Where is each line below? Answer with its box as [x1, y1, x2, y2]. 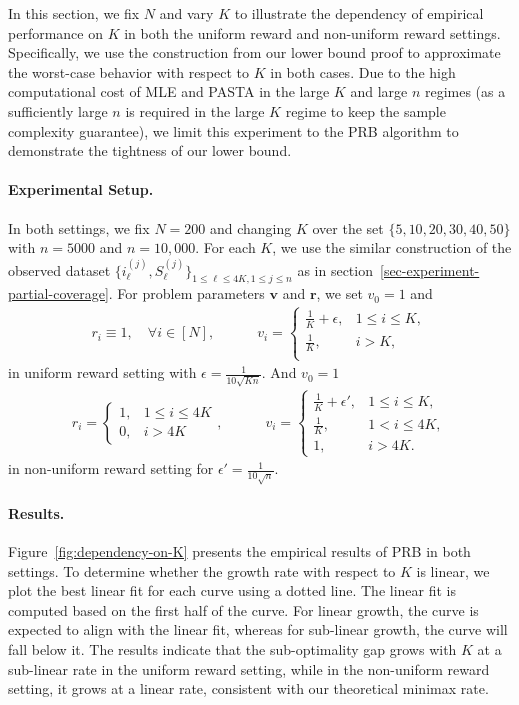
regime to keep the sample [285, 100, 446, 121]
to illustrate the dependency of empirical [234, 3, 484, 23]
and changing [209, 217, 292, 238]
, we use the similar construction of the [272, 237, 512, 258]
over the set [312, 217, 384, 238]
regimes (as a [424, 81, 506, 102]
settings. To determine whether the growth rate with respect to [8, 560, 396, 581]
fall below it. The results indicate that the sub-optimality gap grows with [8, 638, 457, 659]
